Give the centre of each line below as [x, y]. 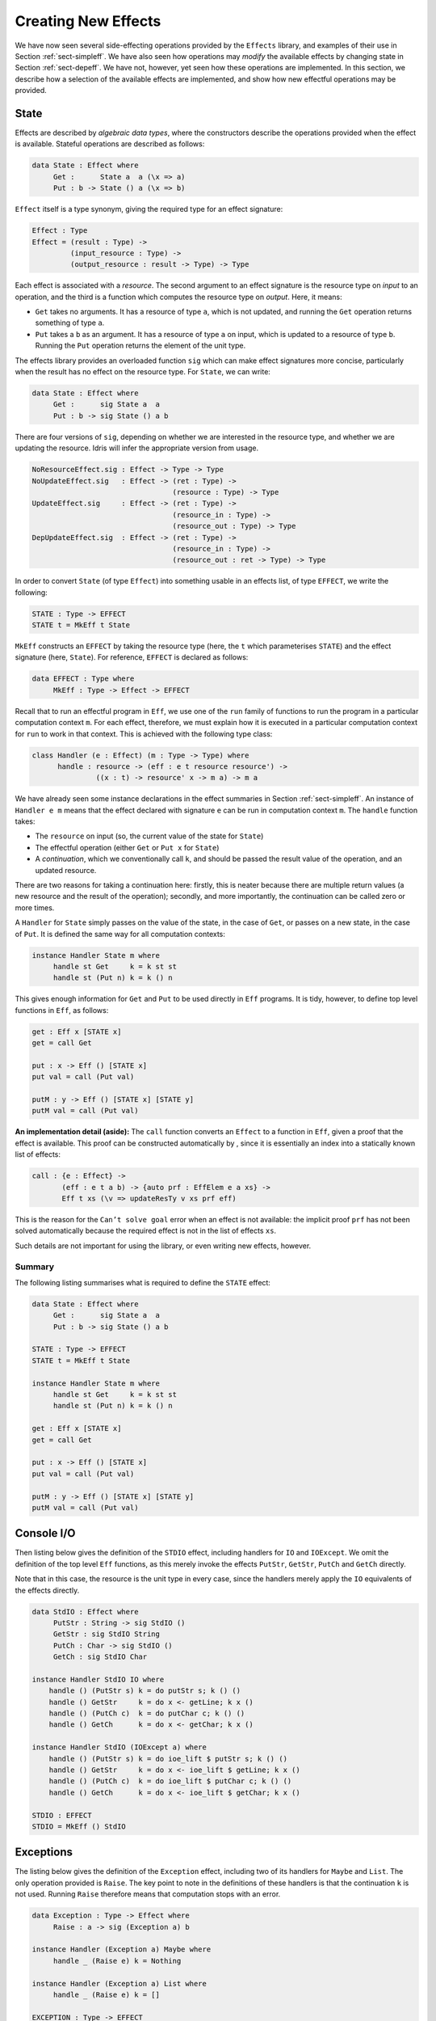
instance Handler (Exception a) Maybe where [122, 1949]
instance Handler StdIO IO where [98, 1679]
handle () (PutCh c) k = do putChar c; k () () [147, 1713]
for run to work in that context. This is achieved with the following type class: [144, 734]
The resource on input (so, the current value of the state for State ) [149, 836]
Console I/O [45, 1533]
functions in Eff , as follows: [62, 1010]
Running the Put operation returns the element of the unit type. [140, 346]
